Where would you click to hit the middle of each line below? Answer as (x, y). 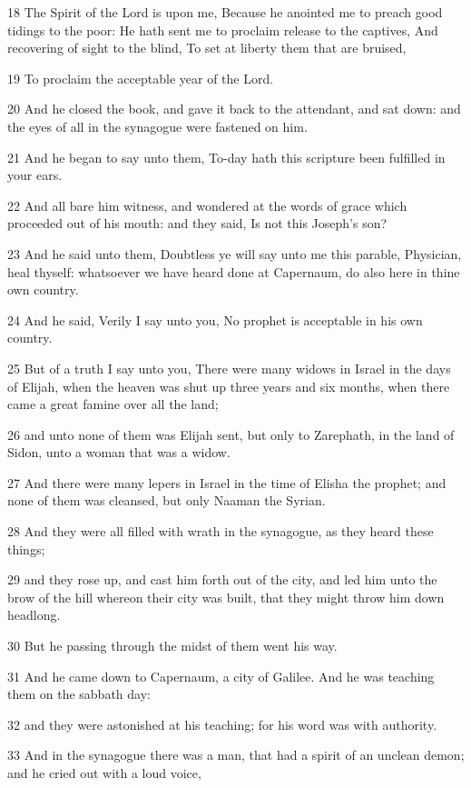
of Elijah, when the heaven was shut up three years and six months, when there (229, 386)
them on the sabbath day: (79, 694)
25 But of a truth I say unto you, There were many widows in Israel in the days (229, 368)
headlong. (34, 615)
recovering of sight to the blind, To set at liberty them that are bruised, (207, 48)
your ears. (35, 175)
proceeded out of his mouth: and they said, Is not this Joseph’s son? (197, 223)
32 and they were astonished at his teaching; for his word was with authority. (222, 724)
